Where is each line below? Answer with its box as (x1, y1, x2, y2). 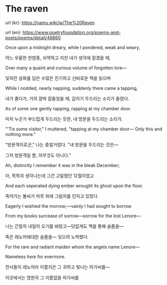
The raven (5, 3, 49, 15)
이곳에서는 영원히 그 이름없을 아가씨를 (5, 274, 79, 280)
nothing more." (5, 131, 36, 137)
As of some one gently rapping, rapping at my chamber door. (5, 105, 131, 111)
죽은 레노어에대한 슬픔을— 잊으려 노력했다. (5, 234, 89, 240)
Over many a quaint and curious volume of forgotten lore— (5, 65, 127, 71)
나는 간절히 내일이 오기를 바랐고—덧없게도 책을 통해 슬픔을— (5, 223, 124, 229)
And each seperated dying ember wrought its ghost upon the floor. (5, 183, 143, 189)
